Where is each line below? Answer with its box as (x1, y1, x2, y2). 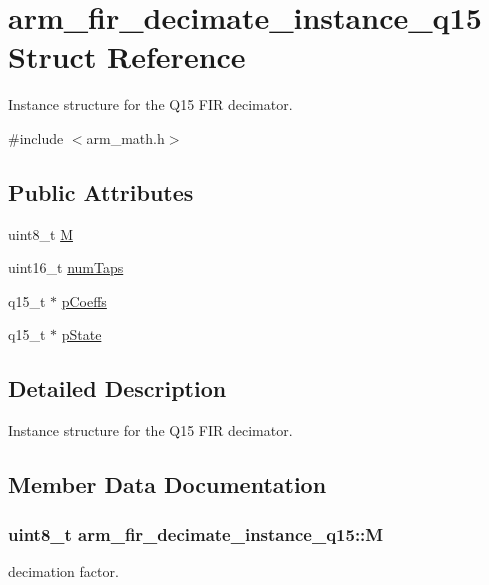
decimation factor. (8, 560, 119, 581)
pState (61, 324, 102, 345)
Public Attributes (8, 176, 194, 207)
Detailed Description (8, 373, 227, 404)
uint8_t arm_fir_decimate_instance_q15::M (8, 521, 384, 546)
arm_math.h (86, 127, 165, 148)
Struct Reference (8, 36, 246, 77)
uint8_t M (8, 223, 73, 244)
